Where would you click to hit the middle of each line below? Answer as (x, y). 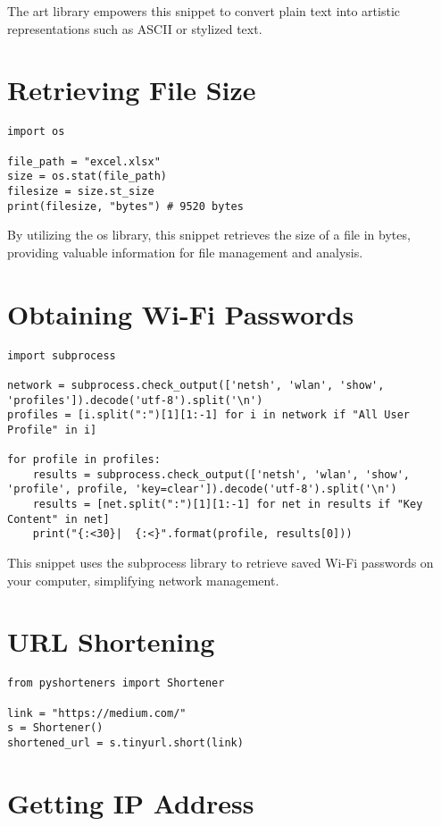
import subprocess (62, 355)
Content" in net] (58, 519)
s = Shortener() (55, 728)
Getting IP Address (131, 802)
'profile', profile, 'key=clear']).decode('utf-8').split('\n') (202, 489)
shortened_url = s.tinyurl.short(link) (125, 743)
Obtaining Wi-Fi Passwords (181, 313)
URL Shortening (111, 641)
